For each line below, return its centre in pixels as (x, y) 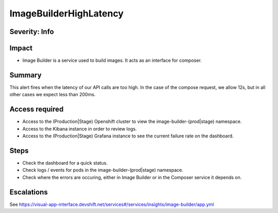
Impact (21, 48)
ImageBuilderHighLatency (66, 13)
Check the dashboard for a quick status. (65, 163)
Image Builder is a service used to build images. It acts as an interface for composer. (112, 60)
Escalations (29, 192)
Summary (25, 75)
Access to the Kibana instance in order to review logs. (80, 129)
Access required (37, 109)
